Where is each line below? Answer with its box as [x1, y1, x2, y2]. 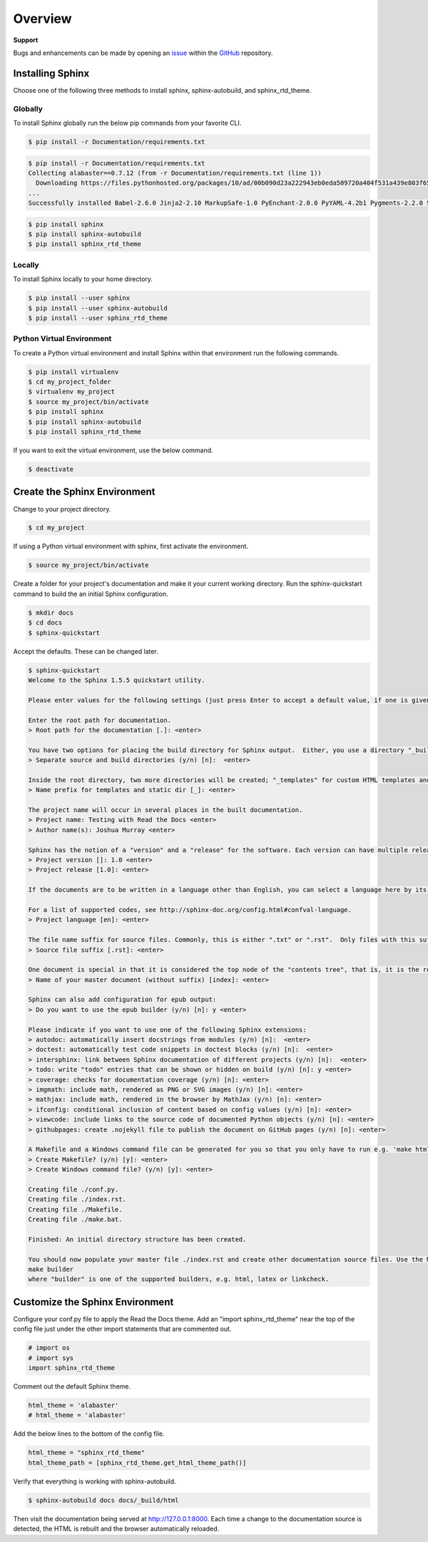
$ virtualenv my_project [28, 387, 116, 396]
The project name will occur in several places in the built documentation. [28, 806, 303, 814]
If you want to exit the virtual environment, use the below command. [13, 446, 213, 455]
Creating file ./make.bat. [28, 1215, 123, 1224]
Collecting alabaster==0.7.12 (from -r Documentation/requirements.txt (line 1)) [28, 168, 322, 177]
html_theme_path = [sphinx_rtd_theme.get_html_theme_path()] [28, 1459, 247, 1466]
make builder [28, 1265, 74, 1273]
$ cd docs [28, 619, 63, 627]
